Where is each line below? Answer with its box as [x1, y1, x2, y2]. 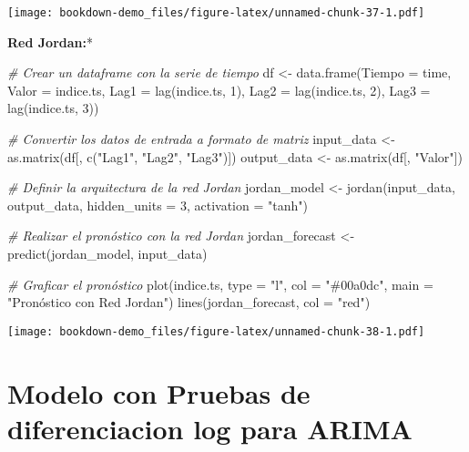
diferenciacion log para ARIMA [7, 409, 413, 447]
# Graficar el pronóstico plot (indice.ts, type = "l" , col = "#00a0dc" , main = [7, 274, 433, 293]
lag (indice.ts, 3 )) [7, 98, 99, 118]
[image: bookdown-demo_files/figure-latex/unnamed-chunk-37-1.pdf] [7, 6, 425, 19]
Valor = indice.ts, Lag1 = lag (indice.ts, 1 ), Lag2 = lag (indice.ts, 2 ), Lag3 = [7, 80, 431, 99]
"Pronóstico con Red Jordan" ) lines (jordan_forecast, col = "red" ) [7, 293, 371, 312]
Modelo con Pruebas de [7, 374, 311, 411]
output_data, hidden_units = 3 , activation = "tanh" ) [7, 195, 308, 214]
